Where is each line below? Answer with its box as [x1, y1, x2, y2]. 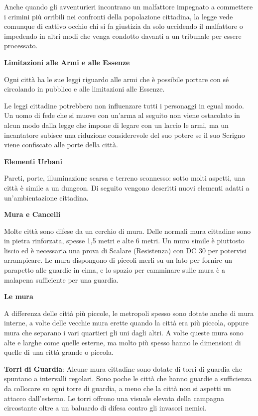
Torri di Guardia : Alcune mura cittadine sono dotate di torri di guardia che [4, 363, 242, 374]
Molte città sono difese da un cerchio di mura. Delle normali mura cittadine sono [4, 225, 251, 236]
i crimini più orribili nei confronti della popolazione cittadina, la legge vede [4, 11, 233, 21]
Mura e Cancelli [4, 209, 61, 219]
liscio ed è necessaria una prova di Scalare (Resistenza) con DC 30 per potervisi [4, 245, 247, 255]
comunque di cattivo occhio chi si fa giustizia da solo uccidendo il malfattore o [4, 21, 243, 31]
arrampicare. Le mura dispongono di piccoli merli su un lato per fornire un [4, 255, 233, 265]
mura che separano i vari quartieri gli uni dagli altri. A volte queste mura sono [4, 327, 244, 338]
